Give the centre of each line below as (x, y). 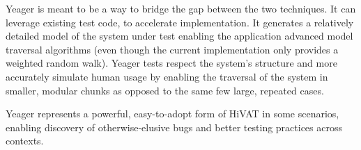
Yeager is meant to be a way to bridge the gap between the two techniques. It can (181, 8)
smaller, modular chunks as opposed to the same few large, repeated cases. (165, 90)
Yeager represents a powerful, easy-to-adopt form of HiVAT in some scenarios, (172, 114)
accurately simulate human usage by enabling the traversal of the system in (167, 76)
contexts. (25, 141)
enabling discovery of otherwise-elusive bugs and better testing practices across (174, 127)
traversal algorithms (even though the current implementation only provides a (172, 49)
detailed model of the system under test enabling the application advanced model (179, 36)
